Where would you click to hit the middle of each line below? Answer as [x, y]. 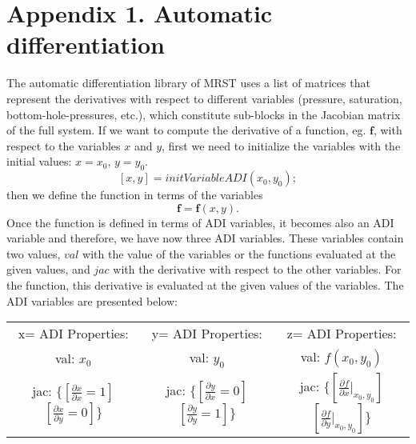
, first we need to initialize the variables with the [281, 145]
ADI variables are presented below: [92, 300]
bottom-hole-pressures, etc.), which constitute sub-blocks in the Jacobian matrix [204, 114]
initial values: [39, 161]
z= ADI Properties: [342, 334]
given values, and [48, 269]
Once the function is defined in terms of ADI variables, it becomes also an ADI [200, 222]
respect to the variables [64, 145]
